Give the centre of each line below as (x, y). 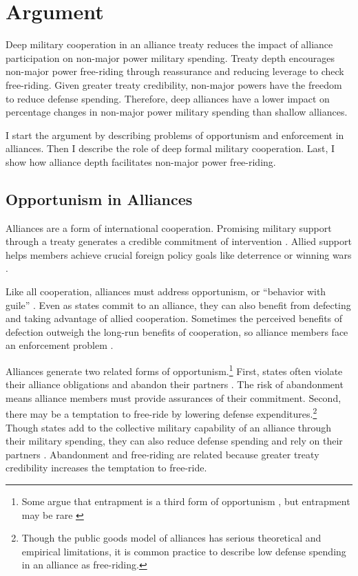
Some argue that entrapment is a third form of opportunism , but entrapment (186, 501)
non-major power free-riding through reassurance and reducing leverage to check (175, 71)
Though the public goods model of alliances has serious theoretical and (171, 538)
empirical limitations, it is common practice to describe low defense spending (184, 551)
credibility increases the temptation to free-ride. (106, 468)
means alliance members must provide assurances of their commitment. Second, (173, 397)
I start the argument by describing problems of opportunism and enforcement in (175, 135)
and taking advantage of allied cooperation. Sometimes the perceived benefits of (174, 318)
